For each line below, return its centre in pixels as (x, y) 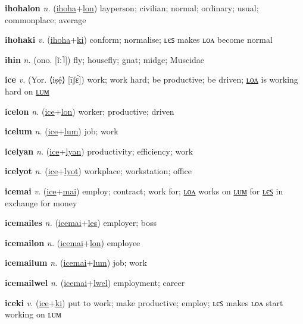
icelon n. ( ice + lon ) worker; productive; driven (90, 111)
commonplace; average (46, 19)
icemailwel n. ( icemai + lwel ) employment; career (95, 282)
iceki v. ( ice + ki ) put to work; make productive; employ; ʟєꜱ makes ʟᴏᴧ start (144, 302)
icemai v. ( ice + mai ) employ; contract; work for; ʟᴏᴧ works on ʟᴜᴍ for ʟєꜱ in (144, 191)
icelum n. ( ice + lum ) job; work (62, 131)
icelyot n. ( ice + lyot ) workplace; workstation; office (99, 171)
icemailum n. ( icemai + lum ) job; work (76, 262)
